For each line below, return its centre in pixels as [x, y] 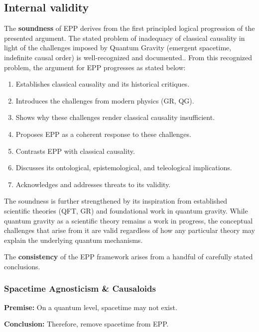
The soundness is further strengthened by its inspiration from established [116, 201]
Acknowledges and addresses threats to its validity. [93, 184]
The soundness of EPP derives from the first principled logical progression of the [129, 28]
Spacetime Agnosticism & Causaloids [80, 288]
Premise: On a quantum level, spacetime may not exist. [91, 307]
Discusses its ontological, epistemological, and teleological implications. [124, 167]
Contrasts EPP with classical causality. [75, 151]
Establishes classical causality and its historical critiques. [103, 84]
